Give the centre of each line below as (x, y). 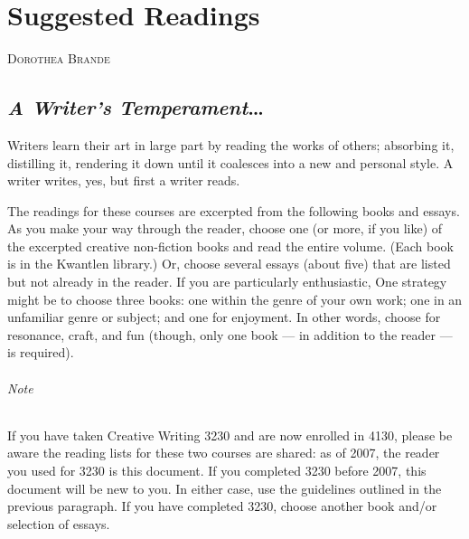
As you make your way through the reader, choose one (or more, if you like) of (225, 228)
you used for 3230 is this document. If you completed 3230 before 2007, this (217, 471)
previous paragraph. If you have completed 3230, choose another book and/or (222, 506)
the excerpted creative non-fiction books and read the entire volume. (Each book (230, 246)
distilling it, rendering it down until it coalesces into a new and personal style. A (230, 162)
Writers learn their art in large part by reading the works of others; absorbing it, (231, 144)
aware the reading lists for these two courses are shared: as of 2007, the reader (224, 453)
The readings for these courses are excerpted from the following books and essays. (234, 210)
